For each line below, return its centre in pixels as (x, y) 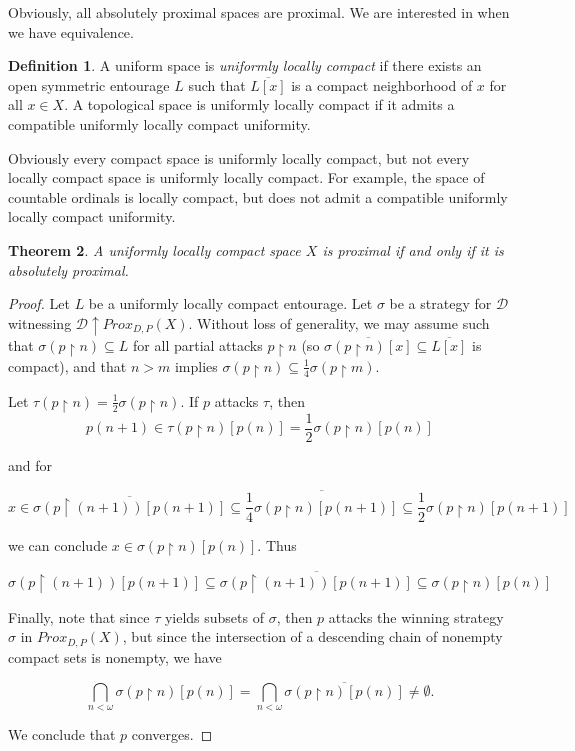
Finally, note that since (79, 616)
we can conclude (58, 544)
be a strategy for (440, 303)
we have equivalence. (71, 31)
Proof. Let (39, 303)
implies (196, 365)
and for (30, 464)
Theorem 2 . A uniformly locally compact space (154, 249)
